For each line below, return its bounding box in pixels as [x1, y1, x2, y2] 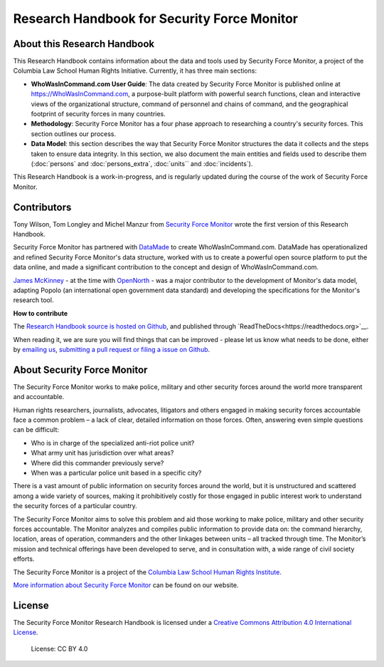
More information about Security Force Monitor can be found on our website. [13, 581, 239, 589]
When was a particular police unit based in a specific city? [31, 468, 202, 477]
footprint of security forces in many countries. [31, 110, 166, 118]
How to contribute [13, 309, 68, 317]
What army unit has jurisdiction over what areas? [31, 449, 174, 457]
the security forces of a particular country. [13, 502, 138, 510]
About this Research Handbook [13, 38, 155, 50]
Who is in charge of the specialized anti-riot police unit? [31, 438, 195, 447]
